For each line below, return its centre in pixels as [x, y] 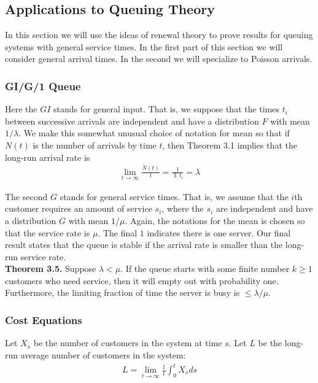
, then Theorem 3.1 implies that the [230, 145]
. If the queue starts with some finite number [205, 269]
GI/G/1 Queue [43, 86]
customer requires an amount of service [79, 208]
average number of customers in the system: [103, 354]
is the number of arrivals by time [95, 145]
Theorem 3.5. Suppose [51, 269]
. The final [118, 232]
